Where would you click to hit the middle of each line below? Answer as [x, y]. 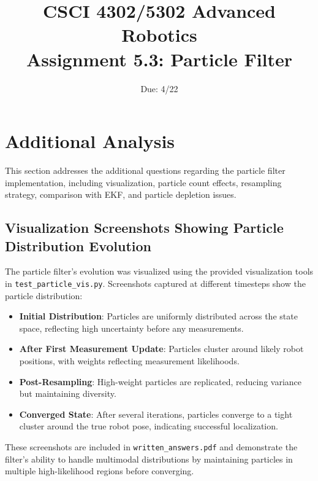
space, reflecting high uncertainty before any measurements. [131, 328]
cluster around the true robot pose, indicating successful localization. [149, 426]
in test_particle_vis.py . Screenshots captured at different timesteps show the [155, 283]
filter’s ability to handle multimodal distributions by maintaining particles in [149, 459]
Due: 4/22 [159, 88]
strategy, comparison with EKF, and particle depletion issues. [121, 194]
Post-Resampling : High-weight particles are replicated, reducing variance [161, 381]
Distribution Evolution [78, 245]
